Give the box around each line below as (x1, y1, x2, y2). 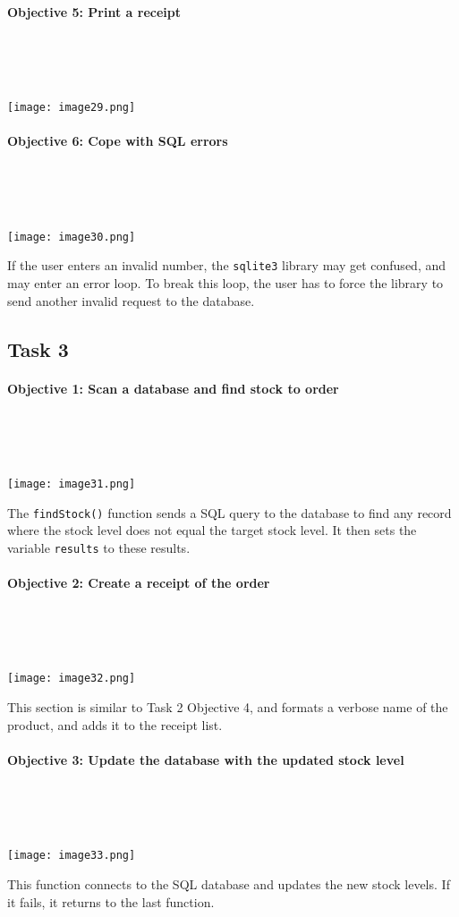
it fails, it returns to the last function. (7, 892, 215, 911)
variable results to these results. (7, 538, 191, 556)
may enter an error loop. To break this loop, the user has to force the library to (7, 273, 444, 292)
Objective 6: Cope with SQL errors (7, 132, 228, 150)
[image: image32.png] (7, 672, 136, 685)
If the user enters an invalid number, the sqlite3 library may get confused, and (7, 256, 446, 275)
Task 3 (7, 335, 69, 362)
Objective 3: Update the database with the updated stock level (7, 750, 404, 768)
